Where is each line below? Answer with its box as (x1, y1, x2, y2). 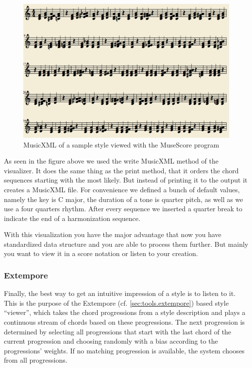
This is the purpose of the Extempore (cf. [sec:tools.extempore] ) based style (4, 297, 229, 308)
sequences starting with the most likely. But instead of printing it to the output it (4, 175, 248, 185)
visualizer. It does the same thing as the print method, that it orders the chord (4, 165, 239, 175)
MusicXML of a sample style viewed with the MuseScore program (23, 139, 219, 149)
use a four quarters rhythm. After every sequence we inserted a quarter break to (4, 203, 243, 214)
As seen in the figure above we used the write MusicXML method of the (4, 156, 218, 166)
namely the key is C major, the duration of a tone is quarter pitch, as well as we (4, 194, 243, 204)
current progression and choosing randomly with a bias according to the (4, 336, 218, 346)
